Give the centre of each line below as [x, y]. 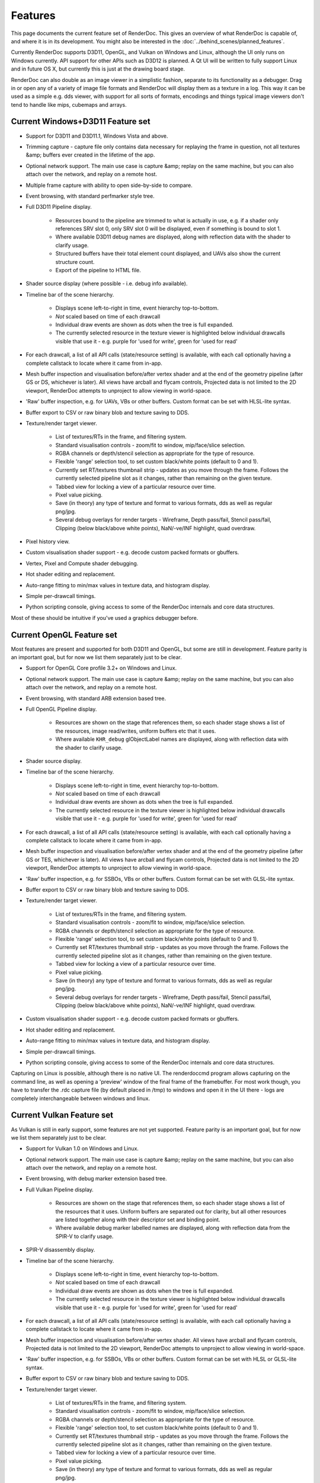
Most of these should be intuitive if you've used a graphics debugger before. [105, 618]
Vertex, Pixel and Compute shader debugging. [82, 563]
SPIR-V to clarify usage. [84, 1236]
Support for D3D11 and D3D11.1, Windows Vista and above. [97, 136]
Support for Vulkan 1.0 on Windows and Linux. [82, 1148]
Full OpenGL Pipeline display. [61, 709]
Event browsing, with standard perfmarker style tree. [90, 196]
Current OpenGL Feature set [64, 635]
